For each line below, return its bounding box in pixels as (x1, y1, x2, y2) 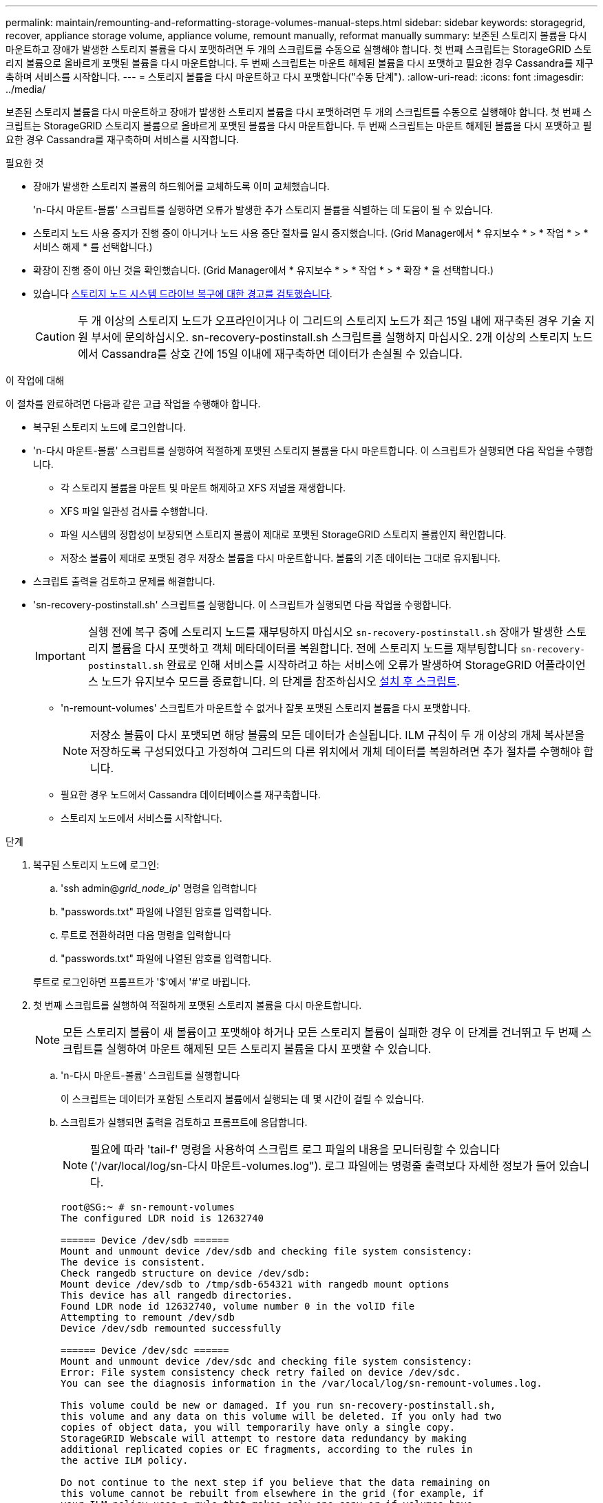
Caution (35, 330, 76, 343)
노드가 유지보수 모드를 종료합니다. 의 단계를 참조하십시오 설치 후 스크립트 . (101, 674, 460, 688)
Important (35, 649, 85, 663)
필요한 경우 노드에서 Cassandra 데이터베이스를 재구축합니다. (61, 789, 321, 800)
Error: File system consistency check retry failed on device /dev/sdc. (61, 1367, 461, 1378)
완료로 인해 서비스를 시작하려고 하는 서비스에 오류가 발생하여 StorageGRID (167, 658, 532, 672)
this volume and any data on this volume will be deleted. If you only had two (61, 1411, 502, 1422)
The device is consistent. (61, 1257, 206, 1268)
